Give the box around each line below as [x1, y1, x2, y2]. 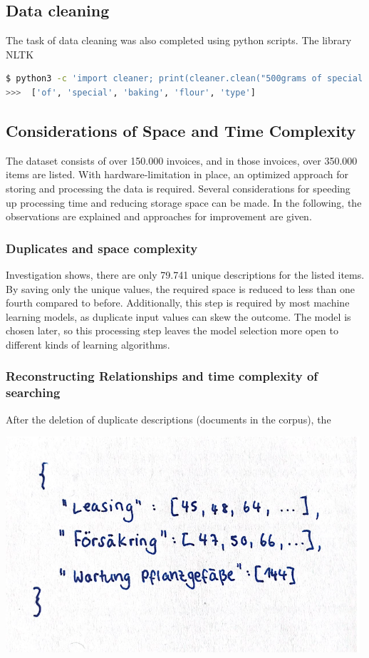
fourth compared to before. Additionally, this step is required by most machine [6, 295, 350, 310]
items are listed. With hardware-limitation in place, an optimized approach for [6, 167, 349, 182]
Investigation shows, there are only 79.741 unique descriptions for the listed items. [6, 267, 365, 282]
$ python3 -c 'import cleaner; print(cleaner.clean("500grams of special [6, 73, 363, 84]
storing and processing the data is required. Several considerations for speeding [6, 180, 350, 195]
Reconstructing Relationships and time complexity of [6, 367, 318, 385]
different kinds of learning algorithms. [6, 336, 170, 351]
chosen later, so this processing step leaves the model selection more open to [6, 323, 338, 338]
